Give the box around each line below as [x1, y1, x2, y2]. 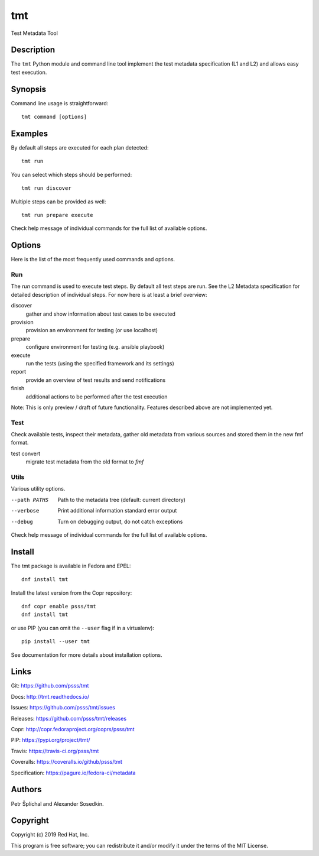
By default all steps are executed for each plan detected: [11, 144, 149, 151]
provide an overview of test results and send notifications [25, 376, 166, 384]
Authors [11, 784, 42, 795]
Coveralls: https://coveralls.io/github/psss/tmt [11, 758, 122, 766]
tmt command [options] [21, 114, 87, 121]
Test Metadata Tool [11, 30, 58, 37]
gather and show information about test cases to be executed [25, 310, 175, 317]
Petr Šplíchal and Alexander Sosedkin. [11, 800, 104, 807]
